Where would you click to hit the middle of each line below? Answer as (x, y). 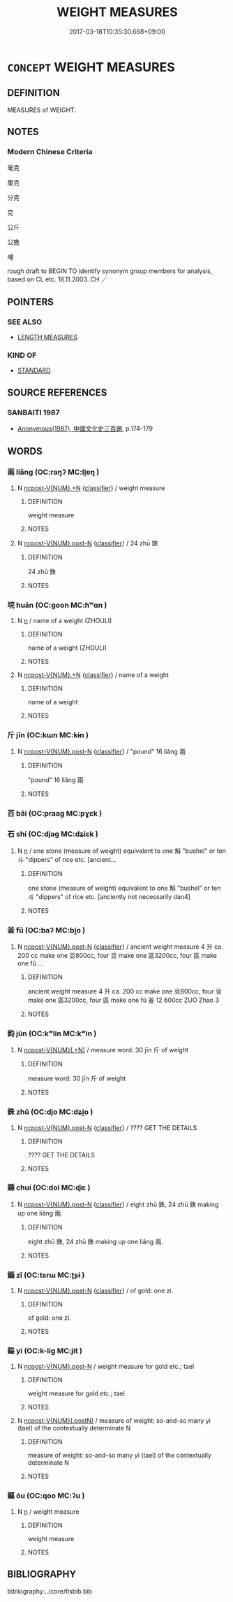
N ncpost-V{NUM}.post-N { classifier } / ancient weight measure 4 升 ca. (120, 947)
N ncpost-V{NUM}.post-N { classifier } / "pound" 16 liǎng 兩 (102, 752)
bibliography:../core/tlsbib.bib (50, 1591)
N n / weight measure (48, 1511)
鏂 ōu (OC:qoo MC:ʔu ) (46, 1496)
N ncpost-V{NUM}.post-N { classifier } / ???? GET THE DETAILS (107, 1127)
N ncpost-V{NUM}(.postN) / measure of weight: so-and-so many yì (114, 1421)
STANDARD (34, 370)
